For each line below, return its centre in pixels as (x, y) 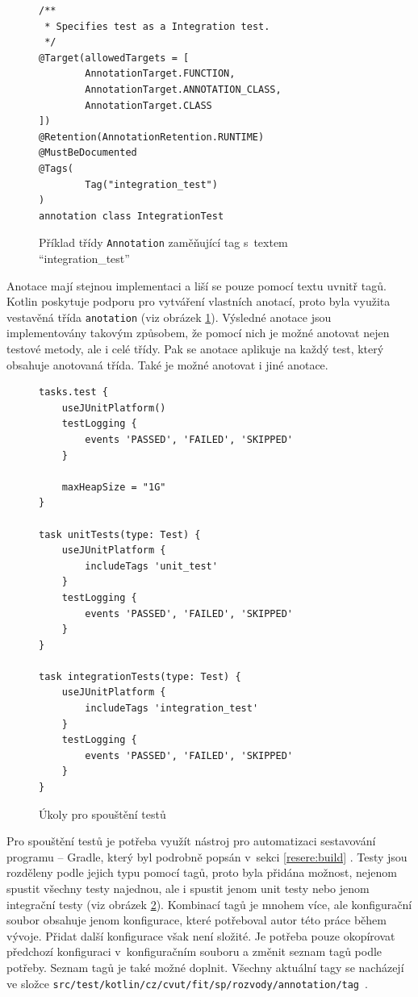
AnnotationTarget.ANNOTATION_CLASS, (183, 89)
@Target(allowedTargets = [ (114, 58)
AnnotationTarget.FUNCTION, (160, 74)
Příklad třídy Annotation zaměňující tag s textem (163, 242)
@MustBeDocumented (88, 153)
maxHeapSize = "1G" (114, 487)
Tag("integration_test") (151, 184)
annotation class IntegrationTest (132, 216)
